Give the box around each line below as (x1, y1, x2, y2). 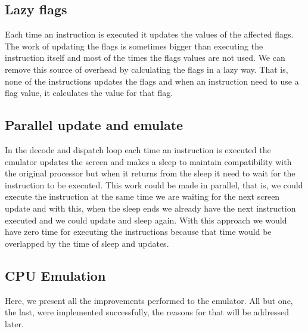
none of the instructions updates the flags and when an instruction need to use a (5, 75, 299, 87)
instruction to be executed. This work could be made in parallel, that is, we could (5, 178, 303, 191)
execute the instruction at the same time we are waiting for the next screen (5, 190, 280, 203)
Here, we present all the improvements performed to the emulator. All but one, (5, 294, 293, 306)
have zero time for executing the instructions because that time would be (5, 225, 272, 238)
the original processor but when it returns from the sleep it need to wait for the (5, 167, 295, 179)
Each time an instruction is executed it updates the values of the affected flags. (5, 28, 294, 41)
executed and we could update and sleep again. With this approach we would (5, 213, 287, 226)
